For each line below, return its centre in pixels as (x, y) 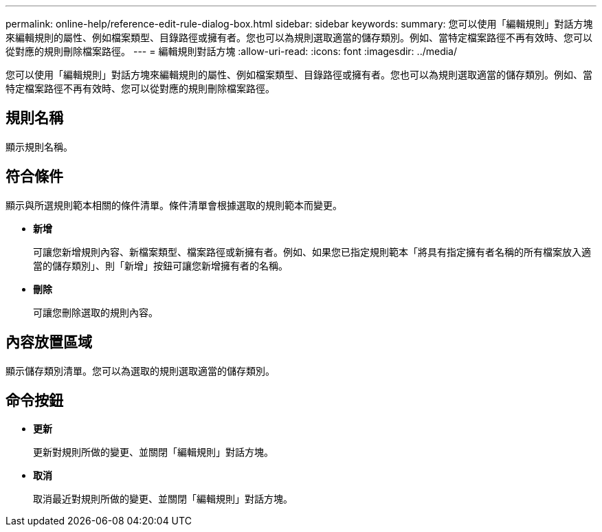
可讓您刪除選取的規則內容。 (96, 312)
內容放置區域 (49, 342)
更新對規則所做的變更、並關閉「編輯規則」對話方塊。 (153, 452)
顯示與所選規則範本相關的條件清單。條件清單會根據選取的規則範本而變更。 (174, 205)
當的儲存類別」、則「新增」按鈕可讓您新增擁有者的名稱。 (160, 265)
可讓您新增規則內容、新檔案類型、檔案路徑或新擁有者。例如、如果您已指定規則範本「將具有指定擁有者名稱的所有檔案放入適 (312, 252)
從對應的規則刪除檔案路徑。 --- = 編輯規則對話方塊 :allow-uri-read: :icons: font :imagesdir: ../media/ (232, 51)
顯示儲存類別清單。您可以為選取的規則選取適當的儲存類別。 (140, 370)
